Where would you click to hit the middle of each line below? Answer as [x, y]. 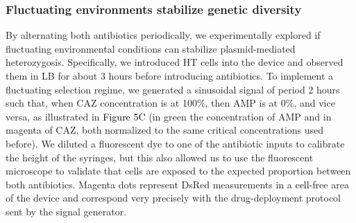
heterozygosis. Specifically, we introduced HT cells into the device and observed [175, 62]
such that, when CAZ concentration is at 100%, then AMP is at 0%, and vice [170, 103]
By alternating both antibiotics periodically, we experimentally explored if [163, 35]
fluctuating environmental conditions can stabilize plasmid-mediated [151, 48]
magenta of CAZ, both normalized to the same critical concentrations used [165, 130]
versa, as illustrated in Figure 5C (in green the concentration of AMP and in [169, 116]
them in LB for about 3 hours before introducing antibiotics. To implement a [170, 75]
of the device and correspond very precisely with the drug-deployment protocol [173, 198]
